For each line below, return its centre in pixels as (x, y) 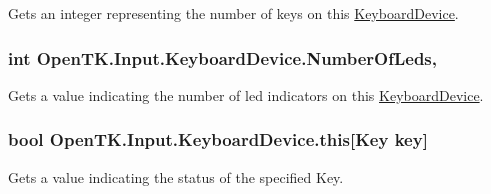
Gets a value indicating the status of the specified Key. (176, 176)
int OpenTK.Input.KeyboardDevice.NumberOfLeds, (223, 57)
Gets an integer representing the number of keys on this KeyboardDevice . (233, 13)
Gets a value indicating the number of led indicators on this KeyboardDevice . (246, 94)
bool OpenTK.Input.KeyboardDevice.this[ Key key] (218, 139)
